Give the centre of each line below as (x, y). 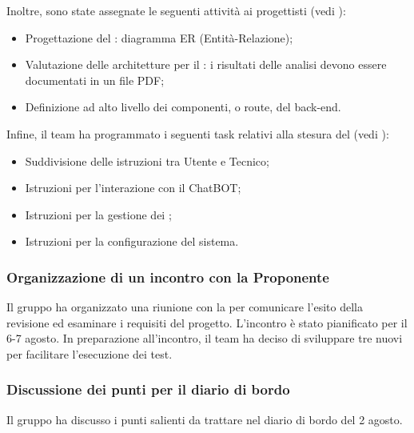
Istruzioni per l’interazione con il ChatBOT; (133, 188)
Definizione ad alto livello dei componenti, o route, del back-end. (183, 107)
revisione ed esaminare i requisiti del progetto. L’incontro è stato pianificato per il (207, 322)
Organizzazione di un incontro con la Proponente (168, 277)
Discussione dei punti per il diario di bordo (148, 389)
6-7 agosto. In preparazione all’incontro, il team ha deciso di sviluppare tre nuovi (205, 338)
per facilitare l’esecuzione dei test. (90, 353)
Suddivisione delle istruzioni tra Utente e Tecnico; (147, 160)
